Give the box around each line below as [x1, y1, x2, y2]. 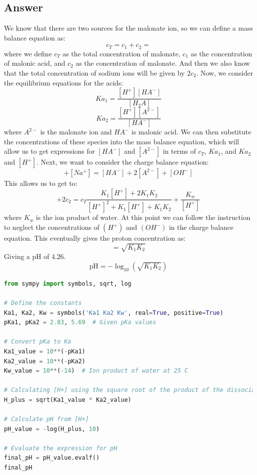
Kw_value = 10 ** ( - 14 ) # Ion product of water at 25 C [4, 367, 188, 375]
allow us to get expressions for [4, 146, 95, 156]
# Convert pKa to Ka [4, 338, 72, 345]
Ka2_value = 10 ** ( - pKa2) [4, 357, 86, 365]
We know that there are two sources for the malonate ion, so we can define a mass [4, 23, 253, 33]
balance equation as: [4, 32, 66, 43]
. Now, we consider [196, 68, 254, 78]
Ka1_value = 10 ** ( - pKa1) [4, 347, 86, 355]
